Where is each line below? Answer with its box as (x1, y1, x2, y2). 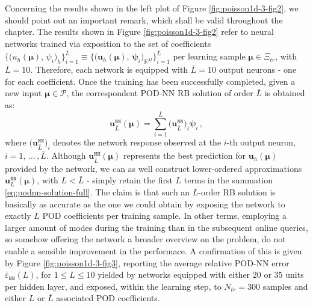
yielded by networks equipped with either (98, 268, 250, 281)
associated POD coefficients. (56, 292, 160, 304)
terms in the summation (184, 174, 273, 186)
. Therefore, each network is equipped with (30, 63, 188, 76)
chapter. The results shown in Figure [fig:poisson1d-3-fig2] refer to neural (5, 25, 274, 38)
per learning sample (173, 50, 246, 63)
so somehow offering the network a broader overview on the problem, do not (5, 233, 286, 245)
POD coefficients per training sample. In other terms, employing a (42, 209, 287, 222)
